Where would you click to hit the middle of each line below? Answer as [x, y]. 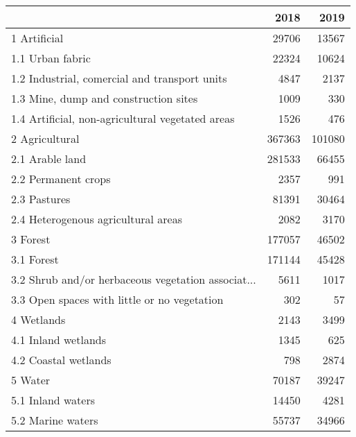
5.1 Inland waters [53, 400]
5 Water [31, 380]
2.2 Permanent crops [61, 179]
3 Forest [31, 239]
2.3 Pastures [41, 199]
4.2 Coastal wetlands [61, 360]
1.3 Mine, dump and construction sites [105, 98]
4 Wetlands [38, 319]
